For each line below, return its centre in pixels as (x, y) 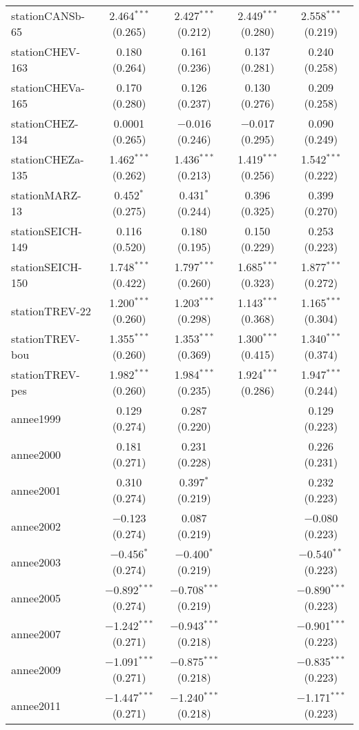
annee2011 (36, 705)
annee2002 (36, 526)
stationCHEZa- (48, 159)
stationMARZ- (46, 195)
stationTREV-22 (51, 310)
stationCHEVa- (48, 87)
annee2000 (36, 454)
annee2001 (36, 490)
